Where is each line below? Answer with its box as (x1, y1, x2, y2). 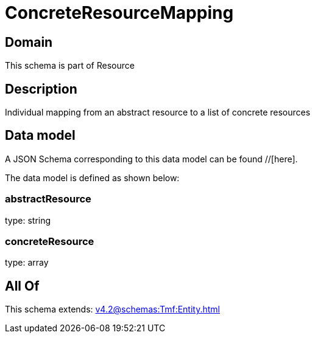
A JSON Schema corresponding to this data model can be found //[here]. (5, 153, 298, 164)
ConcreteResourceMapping (5, 2, 234, 23)
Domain (5, 34, 53, 50)
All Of (5, 278, 40, 294)
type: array (5, 257, 49, 268)
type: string (5, 215, 51, 226)
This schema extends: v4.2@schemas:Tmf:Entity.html (5, 304, 220, 315)
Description (5, 81, 77, 97)
